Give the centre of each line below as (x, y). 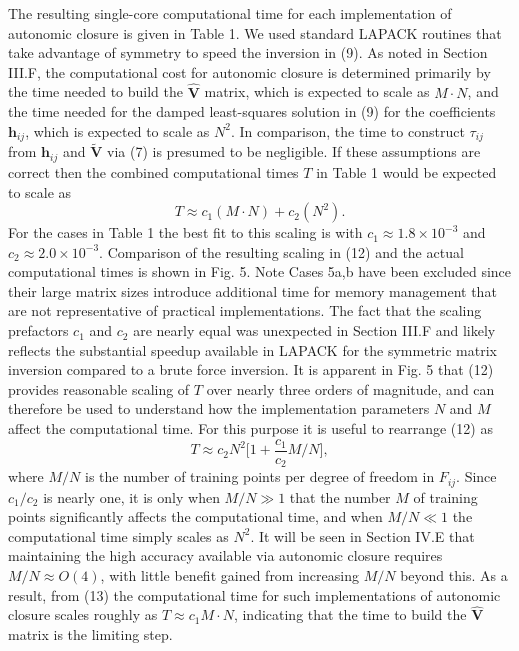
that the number (340, 496)
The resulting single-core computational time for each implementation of (230, 13)
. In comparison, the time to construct (347, 130)
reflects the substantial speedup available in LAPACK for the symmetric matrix (252, 349)
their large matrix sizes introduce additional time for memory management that (252, 290)
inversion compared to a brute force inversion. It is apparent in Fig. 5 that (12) (251, 369)
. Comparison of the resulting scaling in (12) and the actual (281, 251)
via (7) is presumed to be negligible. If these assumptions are (294, 151)
